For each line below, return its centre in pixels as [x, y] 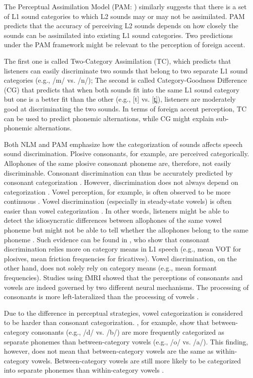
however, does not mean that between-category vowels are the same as [109, 351]
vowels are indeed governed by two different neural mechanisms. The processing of [126, 287]
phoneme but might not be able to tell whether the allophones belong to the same [126, 230]
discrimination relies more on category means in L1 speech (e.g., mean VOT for [123, 249]
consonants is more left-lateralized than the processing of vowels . [101, 297]
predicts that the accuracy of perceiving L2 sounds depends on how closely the [121, 26]
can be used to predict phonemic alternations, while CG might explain [109, 118]
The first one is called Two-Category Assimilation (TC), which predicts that [117, 61]
